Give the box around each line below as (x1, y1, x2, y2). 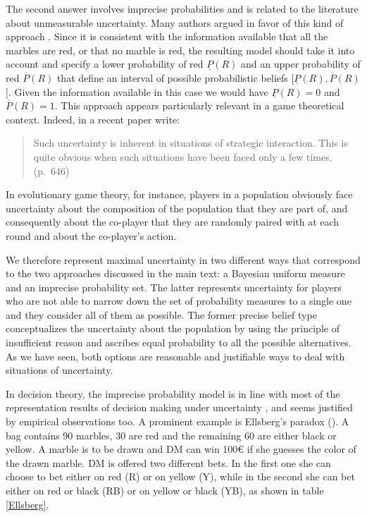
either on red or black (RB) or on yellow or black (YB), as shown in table (6, 483, 324, 497)
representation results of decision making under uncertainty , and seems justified (6, 400, 353, 415)
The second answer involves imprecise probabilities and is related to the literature (6, 1, 359, 16)
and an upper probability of (241, 56, 361, 71)
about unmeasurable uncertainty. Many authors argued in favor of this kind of (6, 15, 344, 30)
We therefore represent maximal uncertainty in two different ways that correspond (6, 252, 361, 267)
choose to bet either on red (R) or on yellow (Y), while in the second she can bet (6, 469, 355, 484)
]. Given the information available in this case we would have (6, 84, 268, 99)
